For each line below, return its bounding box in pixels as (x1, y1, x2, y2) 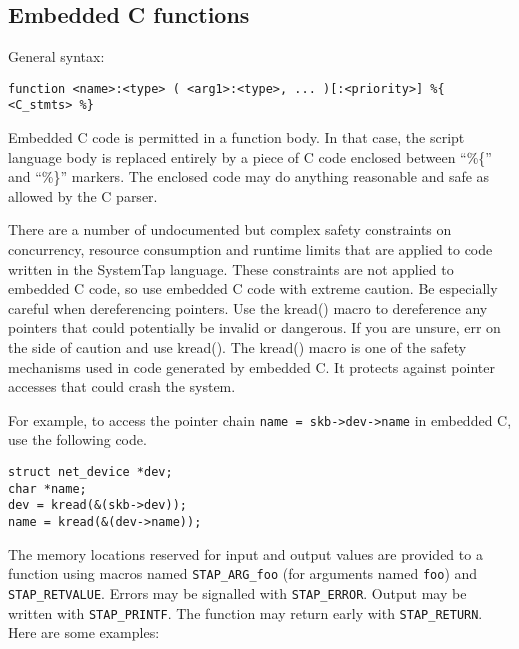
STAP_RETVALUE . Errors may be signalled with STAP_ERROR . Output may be (8, 582, 467, 603)
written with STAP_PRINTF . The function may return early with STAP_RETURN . (8, 602, 483, 623)
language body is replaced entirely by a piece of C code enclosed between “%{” (8, 146, 492, 167)
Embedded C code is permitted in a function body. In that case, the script (8, 127, 465, 148)
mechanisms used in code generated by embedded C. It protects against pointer (8, 356, 495, 377)
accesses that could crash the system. (8, 376, 236, 397)
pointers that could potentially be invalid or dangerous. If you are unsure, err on (8, 317, 501, 338)
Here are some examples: (8, 622, 160, 643)
